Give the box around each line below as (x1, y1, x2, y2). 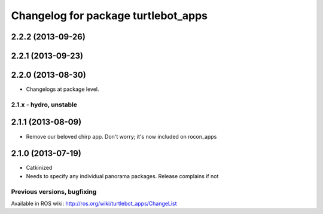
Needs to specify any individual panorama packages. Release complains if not (26, 172, 219, 179)
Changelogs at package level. (26, 85, 99, 93)
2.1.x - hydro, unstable (11, 100, 78, 109)
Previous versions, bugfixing (11, 187, 97, 195)
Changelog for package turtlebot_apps (11, 9, 208, 22)
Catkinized (26, 164, 53, 172)
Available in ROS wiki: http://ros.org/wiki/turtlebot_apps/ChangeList (11, 200, 177, 207)
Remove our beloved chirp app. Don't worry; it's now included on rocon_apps (26, 133, 217, 140)
